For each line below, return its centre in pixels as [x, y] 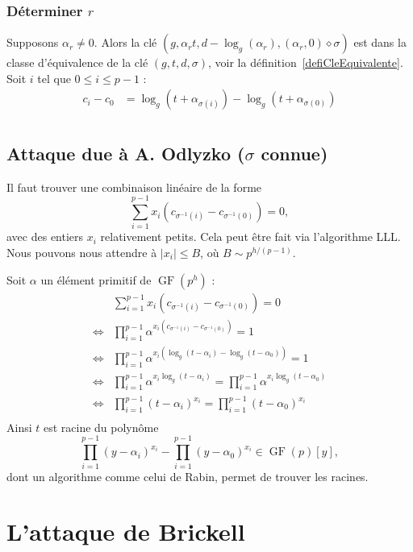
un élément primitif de [96, 279]
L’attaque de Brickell [126, 531]
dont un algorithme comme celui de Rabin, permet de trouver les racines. [188, 476]
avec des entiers [45, 237]
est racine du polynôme [101, 427]
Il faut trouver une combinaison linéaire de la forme [134, 187]
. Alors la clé [125, 42]
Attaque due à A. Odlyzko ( [126, 153]
